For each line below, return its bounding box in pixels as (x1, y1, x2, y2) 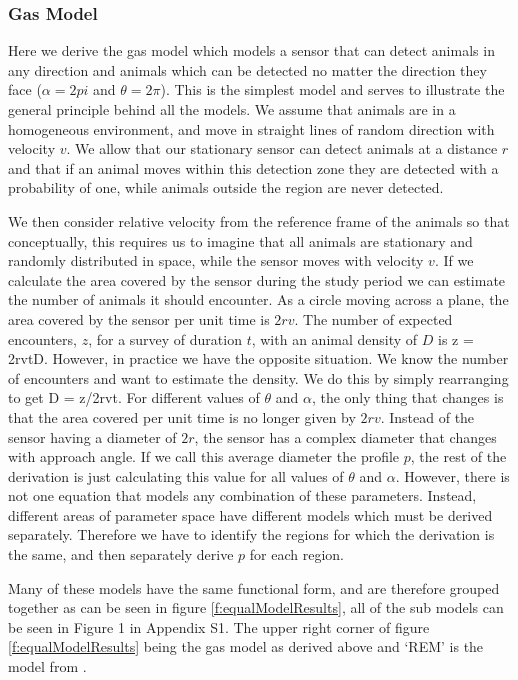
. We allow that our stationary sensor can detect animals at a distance (66, 138, 498, 159)
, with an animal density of (251, 328, 418, 349)
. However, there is (395, 465, 510, 486)
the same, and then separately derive (8, 544, 234, 565)
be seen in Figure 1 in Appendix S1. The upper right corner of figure (8, 616, 430, 637)
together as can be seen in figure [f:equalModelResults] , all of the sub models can (8, 597, 504, 618)
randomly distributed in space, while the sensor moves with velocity (8, 250, 424, 271)
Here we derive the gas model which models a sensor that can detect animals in (8, 40, 495, 61)
